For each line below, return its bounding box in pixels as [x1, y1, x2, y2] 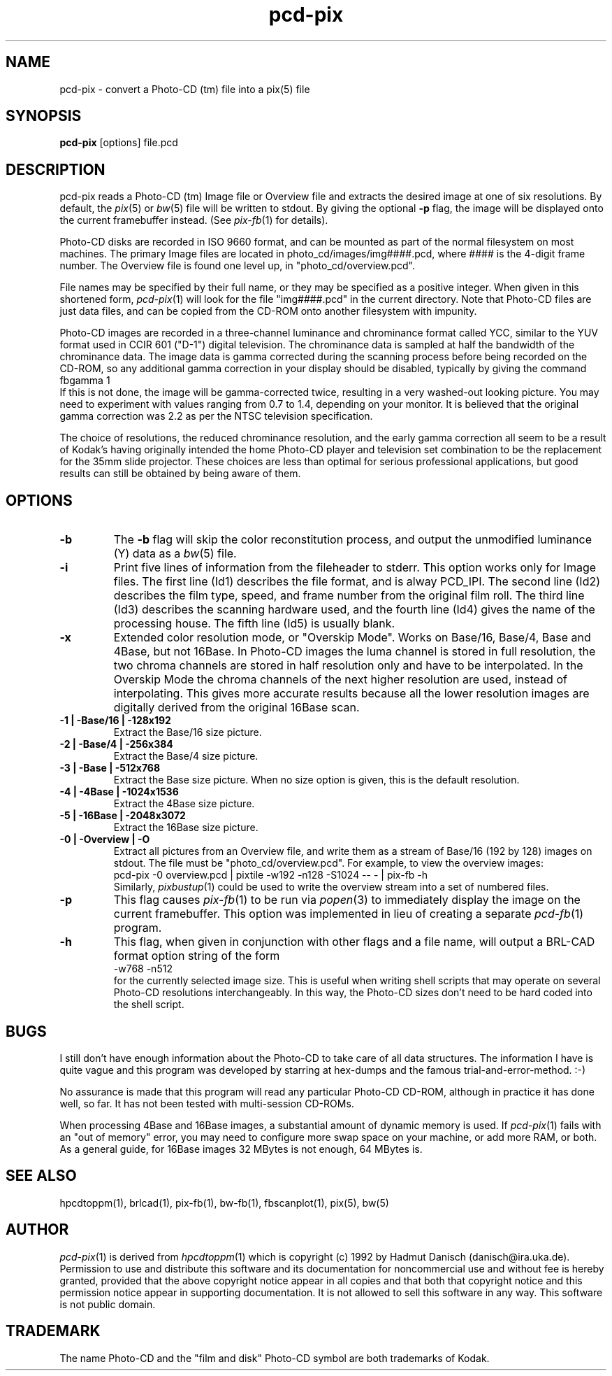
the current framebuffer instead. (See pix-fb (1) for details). [59, 214, 328, 227]
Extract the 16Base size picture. [113, 821, 258, 834]
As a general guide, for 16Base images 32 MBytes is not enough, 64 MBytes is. [59, 1142, 423, 1155]
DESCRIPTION [6, 160, 105, 178]
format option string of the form [113, 949, 280, 963]
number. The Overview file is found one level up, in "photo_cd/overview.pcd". [59, 260, 415, 272]
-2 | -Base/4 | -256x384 [59, 738, 173, 751]
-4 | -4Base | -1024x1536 [59, 786, 179, 798]
